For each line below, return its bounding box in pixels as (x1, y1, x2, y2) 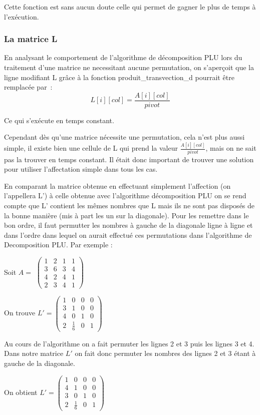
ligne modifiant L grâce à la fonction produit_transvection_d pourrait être (4, 72, 234, 82)
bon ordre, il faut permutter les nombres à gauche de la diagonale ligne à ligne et (4, 220, 253, 230)
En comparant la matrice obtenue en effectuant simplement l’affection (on (4, 180, 231, 191)
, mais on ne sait (205, 143, 256, 153)
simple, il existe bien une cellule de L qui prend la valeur (4, 143, 178, 153)
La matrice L (4, 33, 58, 45)
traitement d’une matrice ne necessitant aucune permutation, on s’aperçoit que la (4, 62, 254, 72)
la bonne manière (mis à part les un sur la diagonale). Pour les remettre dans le (4, 210, 249, 220)
